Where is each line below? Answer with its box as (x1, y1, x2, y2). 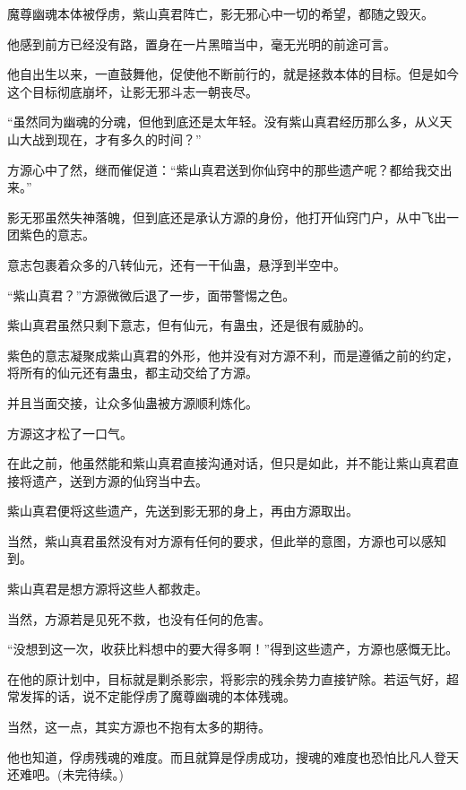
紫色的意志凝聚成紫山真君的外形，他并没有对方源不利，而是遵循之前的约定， (7, 345, 459, 364)
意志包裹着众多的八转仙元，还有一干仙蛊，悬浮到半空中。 (7, 255, 346, 273)
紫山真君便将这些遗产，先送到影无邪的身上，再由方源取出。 (7, 501, 358, 520)
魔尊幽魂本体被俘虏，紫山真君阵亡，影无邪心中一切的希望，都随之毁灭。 (7, 4, 434, 22)
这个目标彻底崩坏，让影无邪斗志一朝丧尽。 (7, 82, 258, 100)
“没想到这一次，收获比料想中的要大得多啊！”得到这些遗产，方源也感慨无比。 (7, 639, 459, 658)
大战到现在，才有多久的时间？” (19, 129, 202, 148)
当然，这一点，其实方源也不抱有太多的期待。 (7, 717, 271, 736)
